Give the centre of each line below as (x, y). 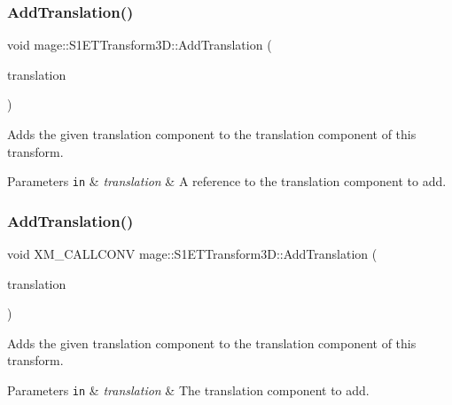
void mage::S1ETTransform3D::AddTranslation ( (140, 45)
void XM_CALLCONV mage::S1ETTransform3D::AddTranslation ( (192, 254)
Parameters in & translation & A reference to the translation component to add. (227, 181)
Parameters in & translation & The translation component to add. (188, 390)
